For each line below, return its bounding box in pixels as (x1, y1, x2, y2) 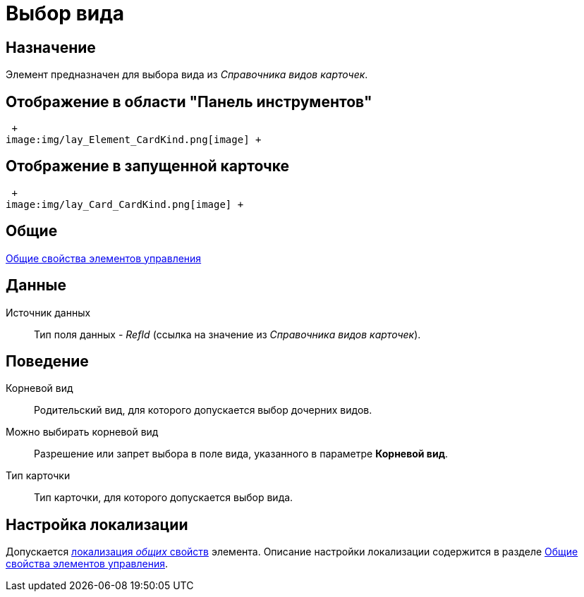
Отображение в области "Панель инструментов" (6, 92, 372, 111)
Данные (6, 276, 66, 295)
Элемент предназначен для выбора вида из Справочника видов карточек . (6, 68, 368, 81)
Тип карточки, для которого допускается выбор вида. (34, 491, 293, 504)
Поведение (6, 352, 89, 370)
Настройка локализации (6, 515, 188, 534)
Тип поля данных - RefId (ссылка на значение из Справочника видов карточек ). (34, 328, 421, 340)
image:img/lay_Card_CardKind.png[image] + (6, 198, 244, 210)
